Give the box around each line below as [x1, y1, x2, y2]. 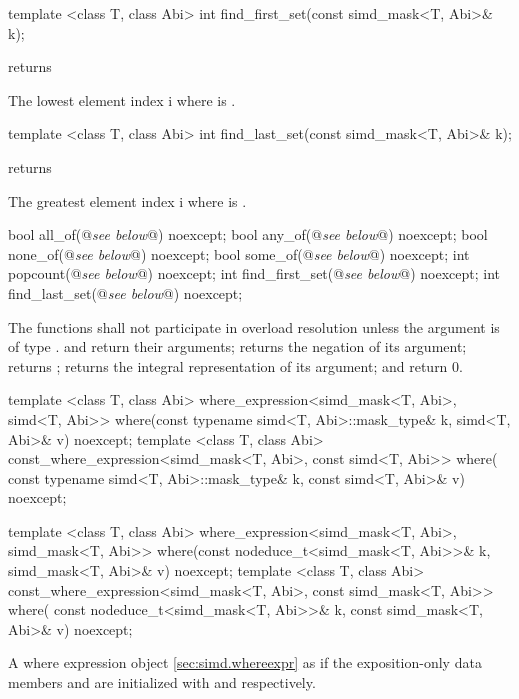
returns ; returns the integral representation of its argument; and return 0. [8, 355, 463, 376]
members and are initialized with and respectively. [8, 672, 316, 693]
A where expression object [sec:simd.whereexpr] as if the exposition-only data [8, 652, 482, 673]
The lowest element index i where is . [8, 89, 236, 110]
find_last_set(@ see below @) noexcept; [8, 282, 243, 303]
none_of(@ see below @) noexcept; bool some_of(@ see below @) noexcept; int [8, 243, 470, 264]
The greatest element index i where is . [8, 190, 247, 211]
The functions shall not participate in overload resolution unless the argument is [8, 316, 500, 337]
